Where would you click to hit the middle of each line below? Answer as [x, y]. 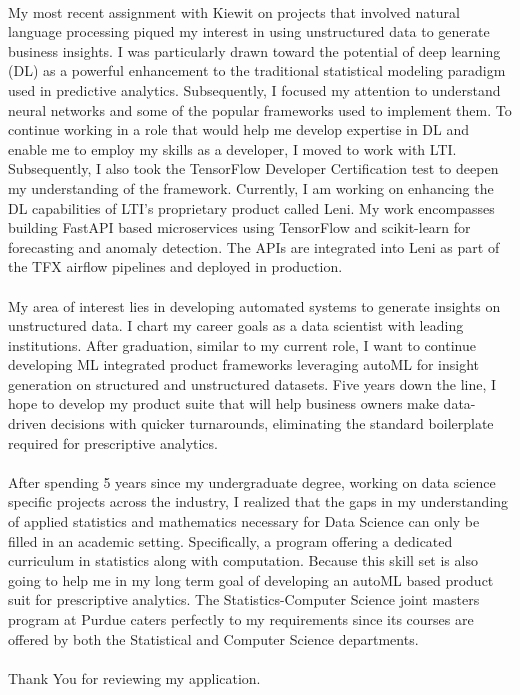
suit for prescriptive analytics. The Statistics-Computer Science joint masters [244, 599]
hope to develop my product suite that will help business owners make [223, 403]
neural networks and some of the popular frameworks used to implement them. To [260, 109]
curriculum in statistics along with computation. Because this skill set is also [243, 560]
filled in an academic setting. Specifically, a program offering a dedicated [230, 540]
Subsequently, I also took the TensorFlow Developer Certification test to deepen [253, 168]
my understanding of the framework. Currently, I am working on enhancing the [251, 187]
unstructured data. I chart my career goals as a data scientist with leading [236, 325]
